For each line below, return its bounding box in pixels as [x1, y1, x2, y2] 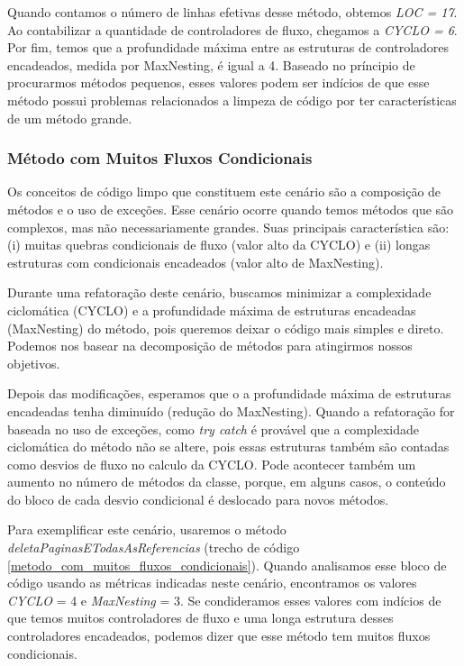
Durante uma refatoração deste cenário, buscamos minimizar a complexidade [7, 283, 432, 302]
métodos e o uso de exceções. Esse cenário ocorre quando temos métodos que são [7, 199, 454, 218]
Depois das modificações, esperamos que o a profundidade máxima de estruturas [7, 384, 451, 403]
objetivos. [7, 353, 60, 372]
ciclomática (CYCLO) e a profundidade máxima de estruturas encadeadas [7, 300, 416, 319]
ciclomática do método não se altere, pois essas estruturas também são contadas [7, 437, 450, 456]
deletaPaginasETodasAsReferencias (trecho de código [7, 538, 300, 557]
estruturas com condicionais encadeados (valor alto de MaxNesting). [7, 252, 384, 271]
